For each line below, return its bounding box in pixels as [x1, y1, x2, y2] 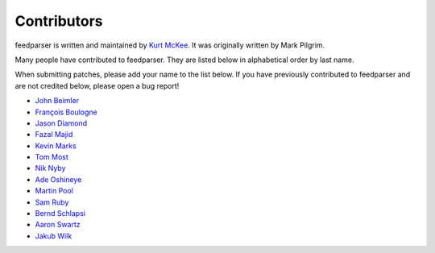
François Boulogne [35, 107, 98, 117]
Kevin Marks [35, 141, 77, 151]
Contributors [14, 12, 104, 30]
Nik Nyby [35, 164, 66, 173]
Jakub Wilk [35, 230, 72, 241]
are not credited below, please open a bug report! [14, 81, 180, 90]
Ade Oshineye [35, 174, 82, 185]
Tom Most [35, 152, 68, 162]
